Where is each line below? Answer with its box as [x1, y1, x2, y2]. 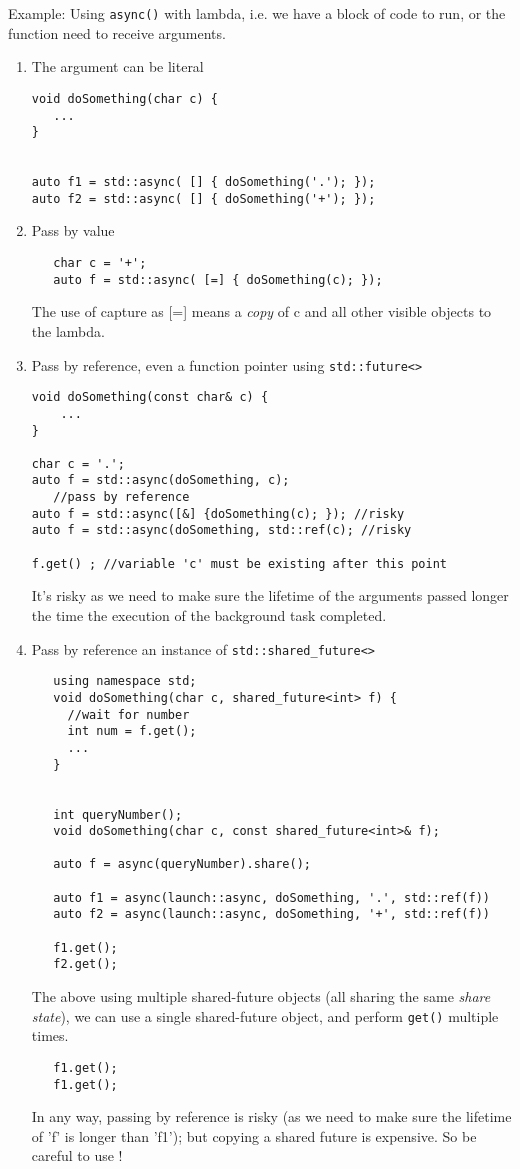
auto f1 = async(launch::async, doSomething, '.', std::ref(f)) [53, 890, 490, 905]
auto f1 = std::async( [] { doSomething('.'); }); [31, 175, 376, 190]
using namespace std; [53, 674, 197, 689]
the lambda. [31, 320, 105, 341]
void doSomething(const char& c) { [31, 390, 269, 405]
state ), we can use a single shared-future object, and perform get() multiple [31, 1005, 499, 1026]
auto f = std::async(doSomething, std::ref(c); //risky [31, 523, 412, 538]
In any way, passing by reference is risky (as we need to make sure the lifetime [31, 1106, 512, 1127]
